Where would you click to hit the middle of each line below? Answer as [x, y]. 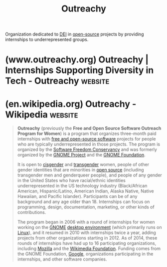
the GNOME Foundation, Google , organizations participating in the [85, 254]
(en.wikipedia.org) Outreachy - [71, 104]
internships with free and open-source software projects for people [86, 139]
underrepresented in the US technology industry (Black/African [82, 186]
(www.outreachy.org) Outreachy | [77, 60]
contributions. [32, 212]
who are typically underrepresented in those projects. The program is [89, 144]
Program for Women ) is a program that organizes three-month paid [87, 133]
